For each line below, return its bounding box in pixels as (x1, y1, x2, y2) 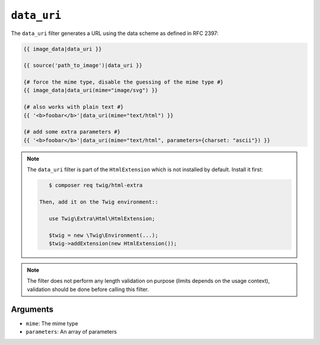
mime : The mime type (25, 319, 78, 327)
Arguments (11, 304, 54, 314)
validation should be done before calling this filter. (27, 286, 149, 293)
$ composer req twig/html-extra (48, 182, 143, 189)
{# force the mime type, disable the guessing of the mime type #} (23, 79, 224, 86)
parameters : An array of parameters (25, 328, 117, 335)
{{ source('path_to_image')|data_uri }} (23, 62, 142, 69)
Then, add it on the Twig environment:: (39, 198, 158, 205)
